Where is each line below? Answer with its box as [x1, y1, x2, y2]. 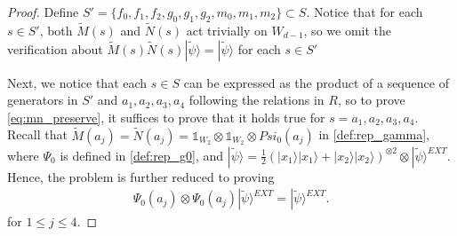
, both [39, 21, 73, 40]
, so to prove [337, 90, 405, 109]
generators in [7, 90, 78, 109]
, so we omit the [303, 21, 391, 40]
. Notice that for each [306, 3, 423, 20]
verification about [7, 39, 103, 58]
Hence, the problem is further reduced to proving [7, 167, 275, 185]
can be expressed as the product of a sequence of [183, 73, 449, 91]
